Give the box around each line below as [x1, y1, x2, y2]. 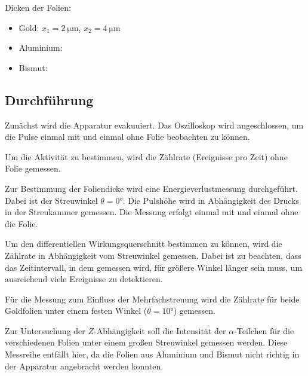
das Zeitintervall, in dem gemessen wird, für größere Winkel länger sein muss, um [5, 261, 303, 273]
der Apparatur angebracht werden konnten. [5, 359, 164, 372]
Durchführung [5, 90, 94, 109]
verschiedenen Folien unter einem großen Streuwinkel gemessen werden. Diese [5, 336, 288, 349]
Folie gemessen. [5, 162, 61, 175]
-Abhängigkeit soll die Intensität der [94, 324, 226, 337]
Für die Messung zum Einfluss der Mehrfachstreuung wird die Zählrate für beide [5, 292, 300, 305]
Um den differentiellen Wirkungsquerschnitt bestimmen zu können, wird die [5, 237, 282, 250]
